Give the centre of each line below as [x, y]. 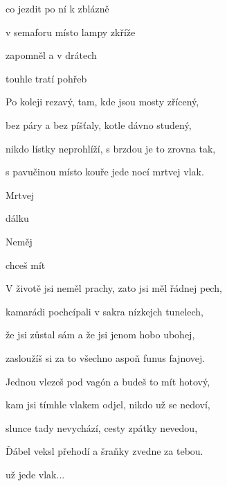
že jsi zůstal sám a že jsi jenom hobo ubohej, [100, 335]
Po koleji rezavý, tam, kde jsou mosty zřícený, [102, 102]
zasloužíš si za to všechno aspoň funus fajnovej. [106, 357]
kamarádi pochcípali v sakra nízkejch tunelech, [105, 311]
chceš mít [26, 264]
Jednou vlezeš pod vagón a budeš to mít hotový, [108, 381]
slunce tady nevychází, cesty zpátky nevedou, [102, 427]
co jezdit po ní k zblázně [57, 8]
